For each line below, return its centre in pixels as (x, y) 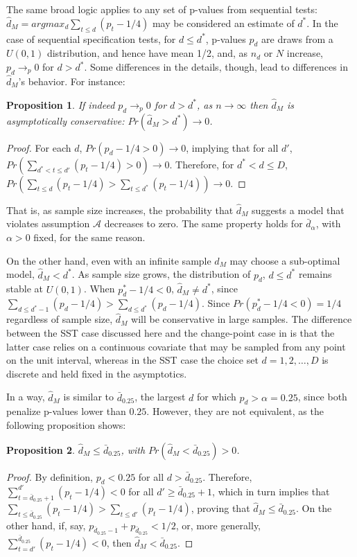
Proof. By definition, (50, 476)
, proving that (220, 508)
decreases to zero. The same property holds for (203, 223)
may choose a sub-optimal (285, 260)
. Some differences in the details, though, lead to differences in (216, 67)
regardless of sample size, (60, 319)
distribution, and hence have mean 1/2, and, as (147, 53)
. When (99, 289)
